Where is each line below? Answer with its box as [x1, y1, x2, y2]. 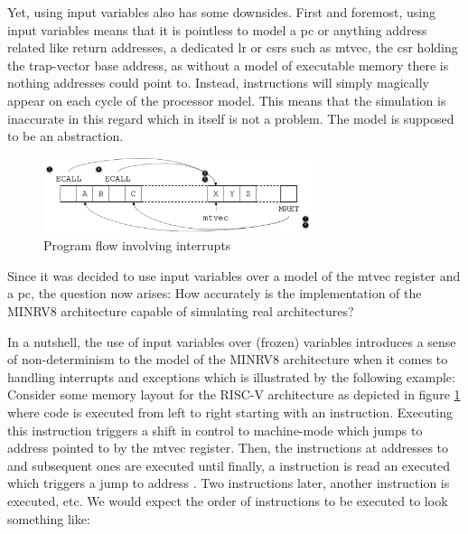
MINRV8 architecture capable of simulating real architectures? [7, 302, 354, 321]
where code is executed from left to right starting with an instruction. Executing [7, 402, 453, 421]
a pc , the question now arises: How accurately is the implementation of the [7, 284, 422, 303]
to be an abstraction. [7, 126, 124, 145]
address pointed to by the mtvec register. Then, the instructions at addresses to [7, 438, 449, 457]
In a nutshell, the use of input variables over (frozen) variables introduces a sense [7, 332, 456, 351]
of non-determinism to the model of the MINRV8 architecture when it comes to [7, 350, 448, 369]
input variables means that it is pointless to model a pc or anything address [7, 20, 427, 39]
